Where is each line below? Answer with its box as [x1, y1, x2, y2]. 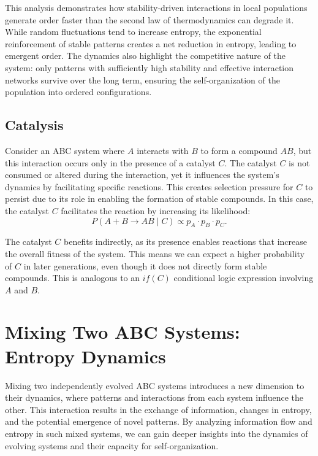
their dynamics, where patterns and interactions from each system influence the [5, 391, 304, 404]
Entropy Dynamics [5, 343, 166, 368]
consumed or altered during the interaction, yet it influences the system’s [5, 168, 279, 181]
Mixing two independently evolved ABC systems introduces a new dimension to [5, 379, 305, 392]
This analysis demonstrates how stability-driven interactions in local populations [5, 1, 308, 14]
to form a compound [200, 144, 278, 157]
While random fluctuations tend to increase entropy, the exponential [5, 25, 262, 38]
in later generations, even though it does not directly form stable [23, 259, 267, 272]
